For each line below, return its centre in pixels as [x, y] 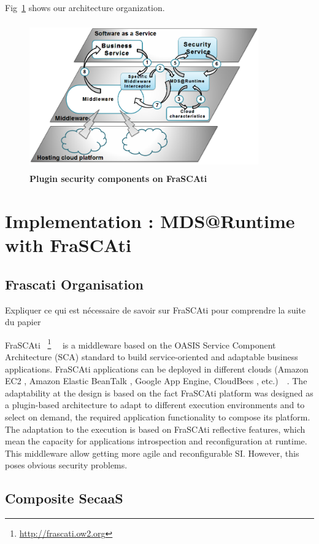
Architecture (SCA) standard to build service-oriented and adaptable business [152, 356]
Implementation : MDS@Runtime [150, 220]
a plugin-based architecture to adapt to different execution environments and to [155, 405]
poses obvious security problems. [66, 465]
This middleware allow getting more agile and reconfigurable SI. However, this [152, 453]
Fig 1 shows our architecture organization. [85, 7]
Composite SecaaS [64, 498]
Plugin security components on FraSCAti [118, 179]
